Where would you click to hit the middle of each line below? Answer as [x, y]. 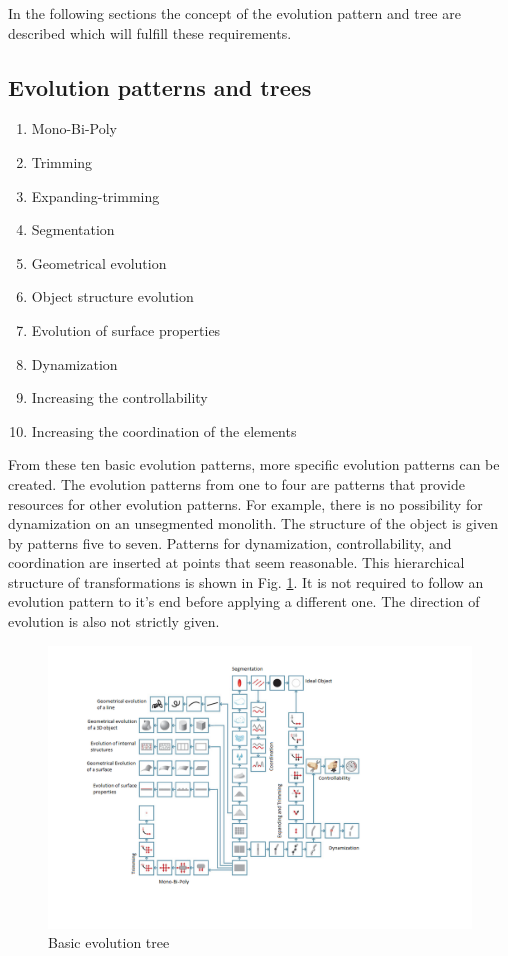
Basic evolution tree [109, 942]
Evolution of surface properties [126, 329]
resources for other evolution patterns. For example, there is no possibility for [245, 503]
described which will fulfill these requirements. [150, 32]
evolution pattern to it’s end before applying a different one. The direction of [244, 601]
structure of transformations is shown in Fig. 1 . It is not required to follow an [246, 581]
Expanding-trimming [95, 195]
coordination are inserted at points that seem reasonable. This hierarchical [236, 562]
